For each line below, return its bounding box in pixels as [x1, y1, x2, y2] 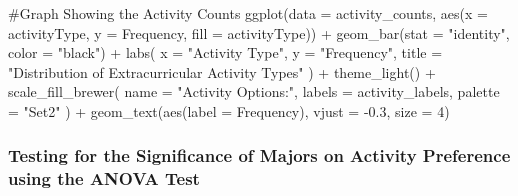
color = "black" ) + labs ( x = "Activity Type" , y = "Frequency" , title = [8, 42, 443, 63]
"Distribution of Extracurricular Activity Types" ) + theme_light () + [8, 61, 436, 82]
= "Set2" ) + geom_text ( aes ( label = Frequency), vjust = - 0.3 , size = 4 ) [8, 100, 450, 121]
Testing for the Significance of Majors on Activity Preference [8, 143, 511, 168]
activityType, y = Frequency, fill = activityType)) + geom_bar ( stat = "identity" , [8, 22, 510, 43]
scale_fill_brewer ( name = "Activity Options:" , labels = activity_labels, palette [8, 81, 500, 102]
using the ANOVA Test [8, 166, 200, 191]
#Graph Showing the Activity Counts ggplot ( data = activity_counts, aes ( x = [8, 3, 488, 23]
